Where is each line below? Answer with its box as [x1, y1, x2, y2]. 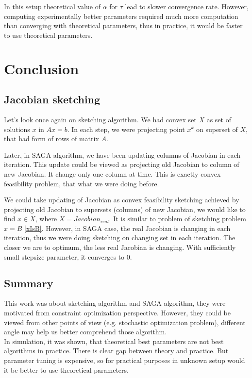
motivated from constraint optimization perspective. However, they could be [4, 308, 231, 318]
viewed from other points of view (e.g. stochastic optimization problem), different [4, 317, 246, 327]
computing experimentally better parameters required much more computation [4, 11, 238, 21]
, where [35, 214, 57, 224]
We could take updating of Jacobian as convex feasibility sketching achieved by [4, 195, 239, 205]
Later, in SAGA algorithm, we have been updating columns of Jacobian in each [4, 149, 241, 160]
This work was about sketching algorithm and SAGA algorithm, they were [4, 298, 226, 308]
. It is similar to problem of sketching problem [109, 214, 246, 224]
